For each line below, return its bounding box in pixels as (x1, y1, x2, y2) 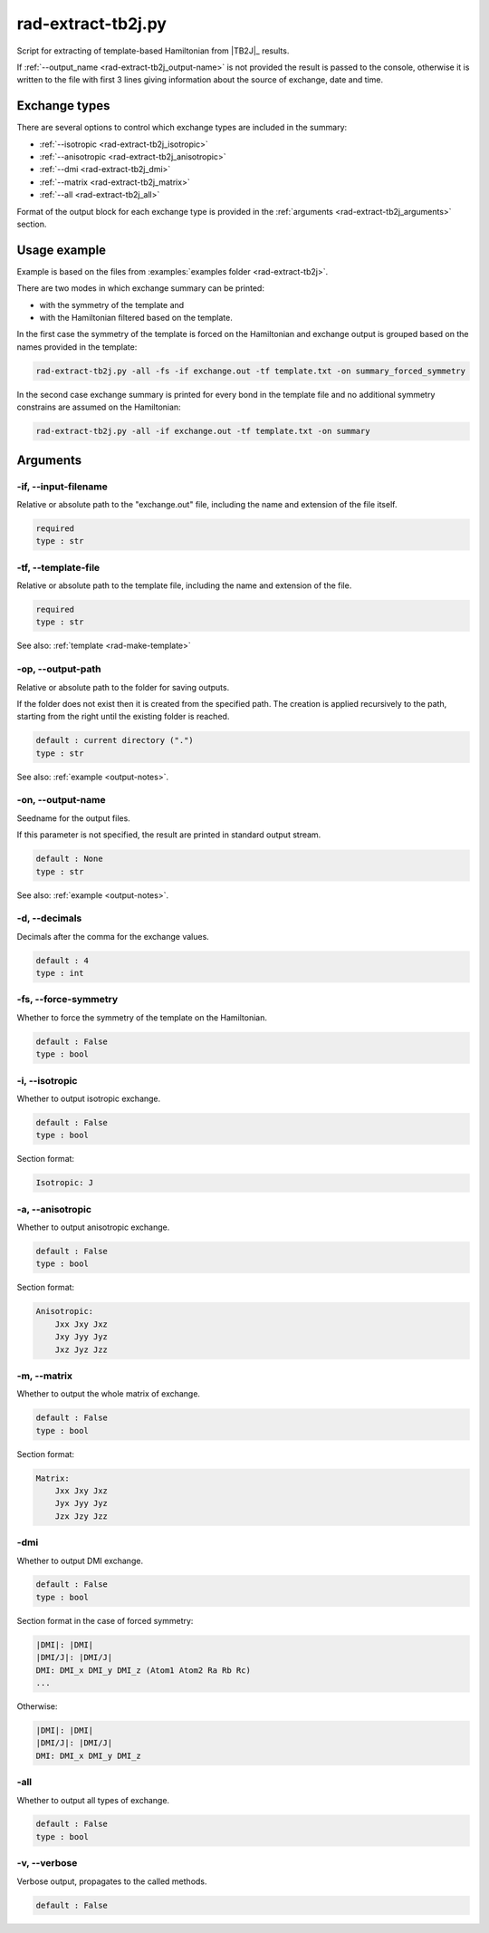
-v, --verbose (16, 1857, 78, 1870)
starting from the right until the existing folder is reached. (16, 711, 230, 722)
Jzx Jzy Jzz (54, 1511, 109, 1522)
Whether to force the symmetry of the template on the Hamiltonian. (16, 1011, 267, 1023)
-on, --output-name (16, 794, 106, 807)
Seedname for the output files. (16, 812, 130, 824)
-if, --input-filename (16, 480, 108, 493)
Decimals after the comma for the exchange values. (16, 931, 210, 942)
